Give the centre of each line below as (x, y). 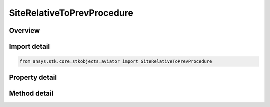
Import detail (29, 47)
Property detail (33, 77)
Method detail (31, 93)
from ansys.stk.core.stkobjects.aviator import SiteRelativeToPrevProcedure (116, 62)
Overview (25, 31)
